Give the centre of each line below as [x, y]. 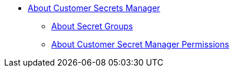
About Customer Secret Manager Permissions [140, 44]
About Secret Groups [92, 26]
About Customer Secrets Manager [94, 8]
